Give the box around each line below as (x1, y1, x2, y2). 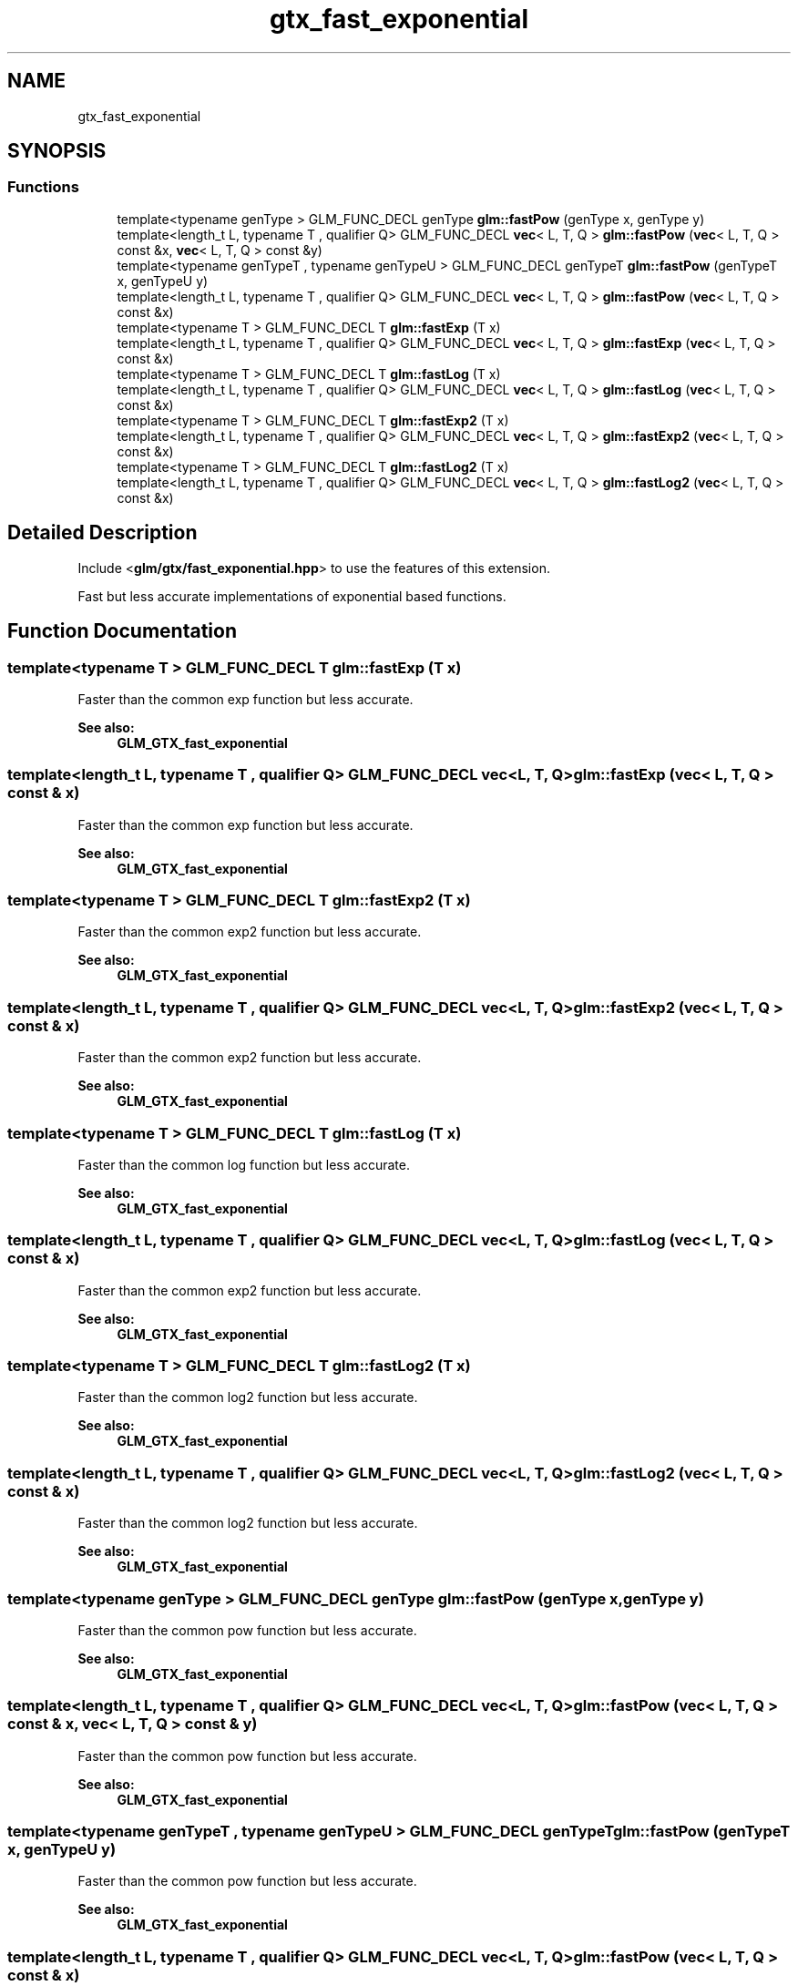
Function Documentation (7, 619, 237, 643)
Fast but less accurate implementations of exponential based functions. (77, 588, 506, 604)
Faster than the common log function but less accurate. (77, 1156, 410, 1172)
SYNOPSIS (7, 139, 107, 163)
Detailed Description (7, 521, 198, 545)
